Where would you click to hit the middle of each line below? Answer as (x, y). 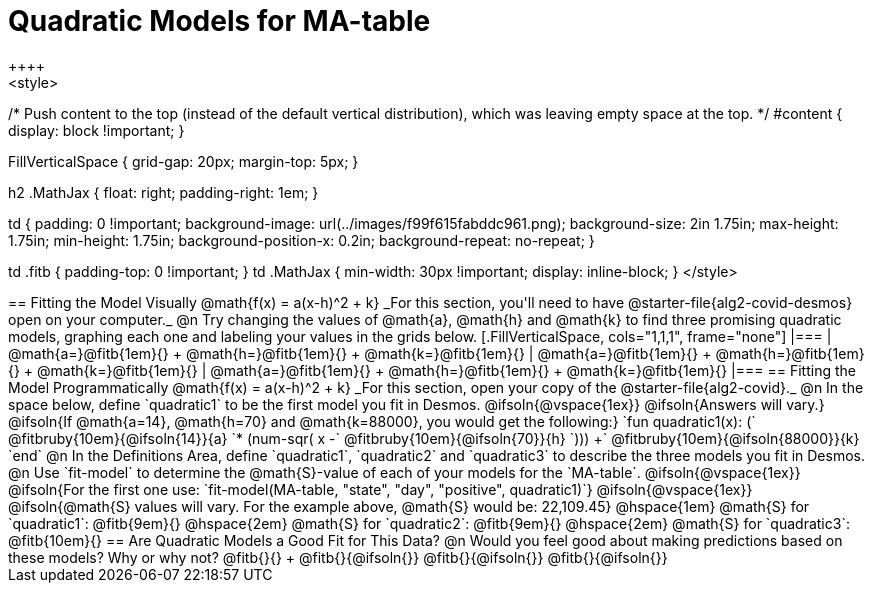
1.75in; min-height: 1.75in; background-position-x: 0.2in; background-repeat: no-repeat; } (301, 240)
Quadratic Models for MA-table (219, 21)
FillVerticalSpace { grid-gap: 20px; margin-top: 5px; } (183, 161)
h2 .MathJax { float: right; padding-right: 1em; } (163, 192)
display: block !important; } (96, 130)
